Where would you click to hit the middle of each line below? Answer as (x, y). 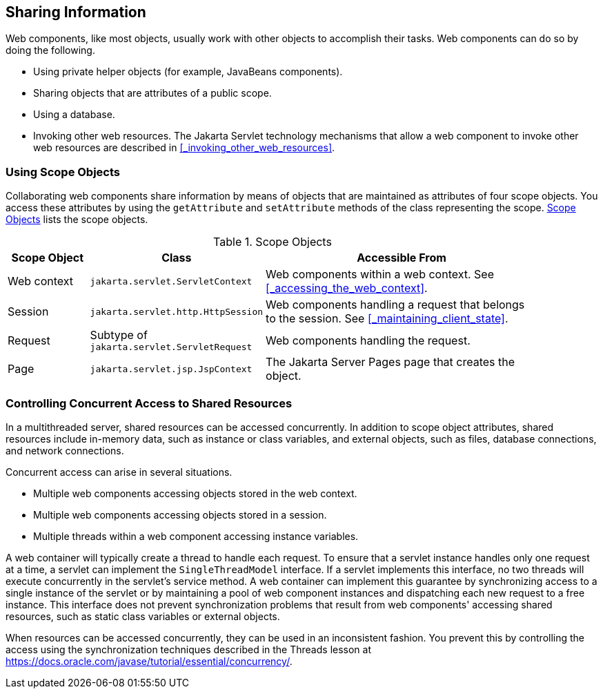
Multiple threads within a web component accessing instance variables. (196, 536)
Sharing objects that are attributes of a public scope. (152, 93)
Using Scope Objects (63, 172)
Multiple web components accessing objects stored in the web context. (195, 493)
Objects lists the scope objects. (77, 220)
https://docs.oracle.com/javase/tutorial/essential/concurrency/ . (149, 661)
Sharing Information (76, 12)
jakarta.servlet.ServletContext (171, 281)
